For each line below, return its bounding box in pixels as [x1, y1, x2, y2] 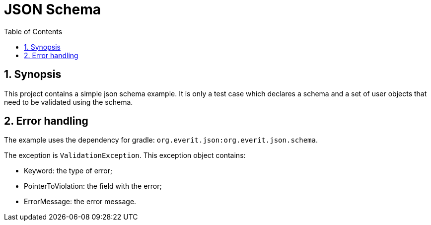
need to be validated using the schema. [4, 97, 133, 106]
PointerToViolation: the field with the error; [24, 182, 162, 191]
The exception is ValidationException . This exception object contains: [4, 151, 246, 160]
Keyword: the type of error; [24, 166, 113, 175]
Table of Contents [4, 27, 63, 36]
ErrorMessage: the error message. [24, 197, 137, 206]
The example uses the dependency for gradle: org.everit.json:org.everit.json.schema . [4, 136, 318, 145]
